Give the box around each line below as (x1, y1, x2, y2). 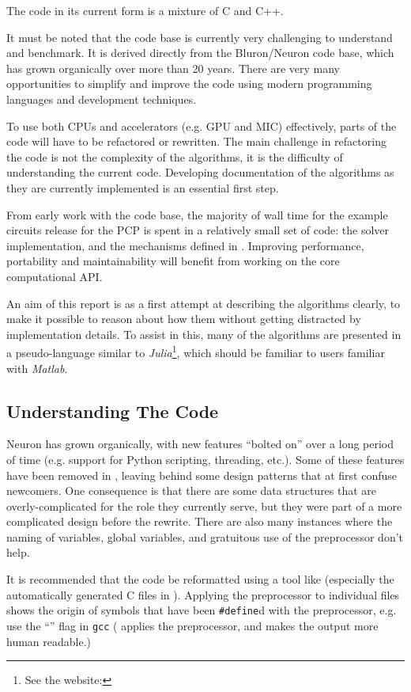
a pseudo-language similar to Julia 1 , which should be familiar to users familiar (6, 342, 385, 360)
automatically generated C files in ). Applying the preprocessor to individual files (6, 586, 400, 603)
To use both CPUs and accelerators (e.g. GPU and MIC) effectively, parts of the (6, 117, 397, 134)
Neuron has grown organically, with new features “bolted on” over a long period (6, 435, 394, 452)
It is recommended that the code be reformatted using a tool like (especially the (6, 571, 394, 587)
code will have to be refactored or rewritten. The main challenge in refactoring (6, 133, 386, 150)
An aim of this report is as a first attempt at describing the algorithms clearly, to (6, 295, 401, 311)
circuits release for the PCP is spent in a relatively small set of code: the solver (6, 222, 390, 238)
